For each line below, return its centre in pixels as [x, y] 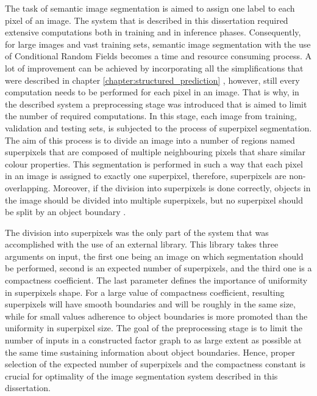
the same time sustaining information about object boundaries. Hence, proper [150, 352]
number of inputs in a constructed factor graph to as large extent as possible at [153, 340]
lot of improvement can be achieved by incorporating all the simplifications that [154, 68]
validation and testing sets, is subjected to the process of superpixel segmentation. [158, 127]
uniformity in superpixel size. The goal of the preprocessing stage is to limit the [154, 328]
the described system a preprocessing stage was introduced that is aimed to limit [156, 104]
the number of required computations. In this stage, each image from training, [151, 116]
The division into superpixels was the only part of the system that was [137, 232]
